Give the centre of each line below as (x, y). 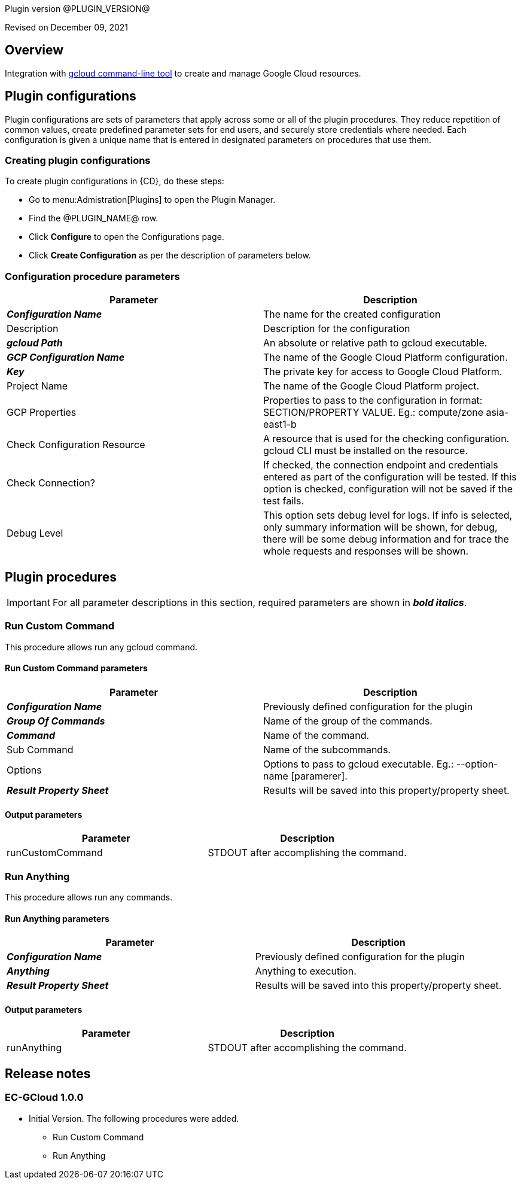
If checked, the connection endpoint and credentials (381, 465)
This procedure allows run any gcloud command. (101, 647)
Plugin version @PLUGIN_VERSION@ (77, 9)
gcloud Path (35, 343)
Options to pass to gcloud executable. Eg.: (359, 764)
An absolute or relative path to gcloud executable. (375, 343)
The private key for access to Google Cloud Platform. (383, 372)
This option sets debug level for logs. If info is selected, (388, 515)
